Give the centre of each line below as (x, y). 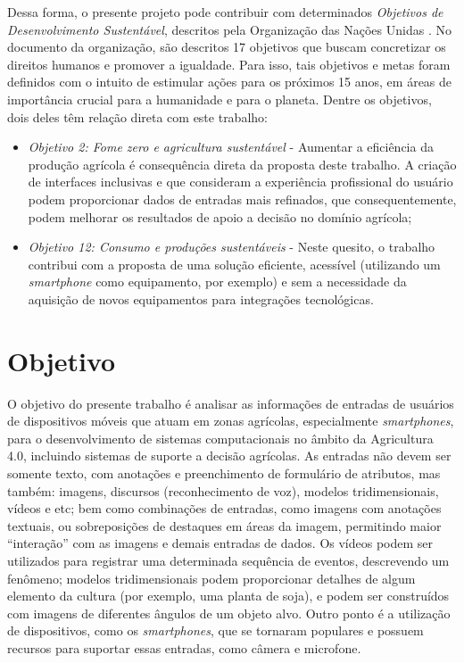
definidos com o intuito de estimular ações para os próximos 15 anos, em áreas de (230, 82)
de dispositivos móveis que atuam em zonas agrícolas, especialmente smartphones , (231, 421)
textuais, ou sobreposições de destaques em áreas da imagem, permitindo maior (224, 525)
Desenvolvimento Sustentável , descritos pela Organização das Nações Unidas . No (229, 29)
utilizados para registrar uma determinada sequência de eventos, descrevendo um (228, 560)
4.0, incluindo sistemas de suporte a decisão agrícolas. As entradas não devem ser (229, 456)
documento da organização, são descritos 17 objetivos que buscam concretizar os (227, 47)
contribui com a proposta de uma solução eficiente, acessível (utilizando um (234, 264)
